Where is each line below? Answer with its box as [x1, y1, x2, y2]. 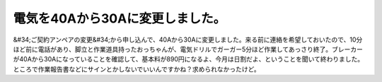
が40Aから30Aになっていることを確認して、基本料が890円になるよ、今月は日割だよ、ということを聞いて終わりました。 [13, 55, 364, 64]
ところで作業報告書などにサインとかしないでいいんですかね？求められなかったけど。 [13, 64, 261, 74]
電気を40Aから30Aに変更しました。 [13, 11, 226, 26]
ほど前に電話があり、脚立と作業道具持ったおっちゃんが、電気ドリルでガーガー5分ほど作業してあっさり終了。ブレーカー [13, 45, 364, 53]
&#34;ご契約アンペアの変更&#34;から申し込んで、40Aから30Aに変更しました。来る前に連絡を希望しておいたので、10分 [13, 35, 363, 44]
